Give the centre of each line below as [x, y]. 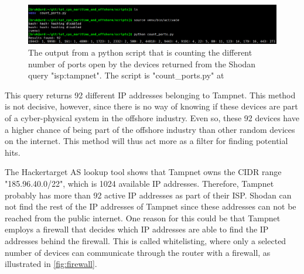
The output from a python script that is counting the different [140, 52]
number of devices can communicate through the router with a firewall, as [138, 252]
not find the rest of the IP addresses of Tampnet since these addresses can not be [151, 206]
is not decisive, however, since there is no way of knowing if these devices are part [151, 106]
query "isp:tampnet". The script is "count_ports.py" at [126, 75]
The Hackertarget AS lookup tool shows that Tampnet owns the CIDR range [143, 172]
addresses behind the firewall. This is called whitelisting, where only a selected [146, 240]
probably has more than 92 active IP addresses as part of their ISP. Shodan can [148, 195]
